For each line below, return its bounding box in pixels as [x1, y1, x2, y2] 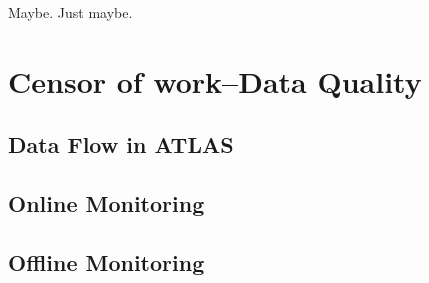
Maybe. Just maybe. [8, 2, 133, 22]
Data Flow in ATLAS [8, 129, 234, 160]
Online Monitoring [8, 188, 205, 219]
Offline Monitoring [8, 246, 205, 277]
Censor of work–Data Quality [8, 60, 422, 101]
